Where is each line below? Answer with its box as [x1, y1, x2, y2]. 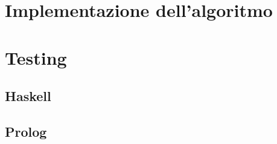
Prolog [5, 122, 47, 140]
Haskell [5, 87, 51, 105]
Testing [5, 45, 67, 70]
